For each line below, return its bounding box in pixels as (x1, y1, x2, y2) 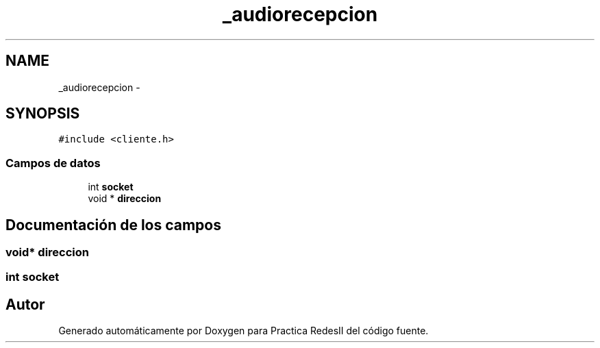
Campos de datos (5, 156, 101, 170)
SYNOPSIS (5, 105, 80, 123)
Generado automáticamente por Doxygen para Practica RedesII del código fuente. (58, 325, 429, 337)
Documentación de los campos (5, 216, 221, 234)
